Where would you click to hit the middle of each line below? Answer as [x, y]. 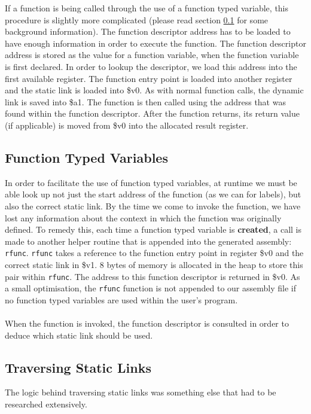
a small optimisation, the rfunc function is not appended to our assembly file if [150, 288]
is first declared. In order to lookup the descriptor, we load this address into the [151, 66]
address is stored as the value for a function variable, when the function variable [152, 55]
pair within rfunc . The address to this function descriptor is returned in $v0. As [153, 276]
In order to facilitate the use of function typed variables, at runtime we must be [151, 182]
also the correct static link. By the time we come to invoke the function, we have [153, 206]
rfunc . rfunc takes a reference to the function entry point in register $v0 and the [154, 253]
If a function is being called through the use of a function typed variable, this [147, 8]
